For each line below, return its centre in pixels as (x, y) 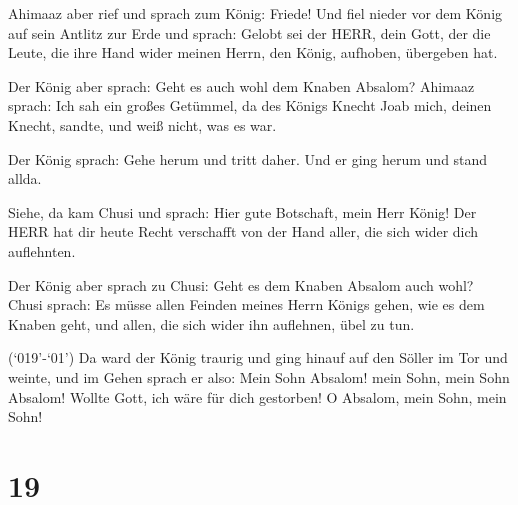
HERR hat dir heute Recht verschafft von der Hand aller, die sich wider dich (243, 231)
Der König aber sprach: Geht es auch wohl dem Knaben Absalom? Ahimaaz (241, 85)
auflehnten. (42, 250)
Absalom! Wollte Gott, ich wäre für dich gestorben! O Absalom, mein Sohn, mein (257, 396)
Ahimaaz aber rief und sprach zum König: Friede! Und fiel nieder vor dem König (255, 13)
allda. (25, 178)
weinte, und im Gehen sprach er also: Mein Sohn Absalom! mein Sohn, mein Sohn (259, 376)
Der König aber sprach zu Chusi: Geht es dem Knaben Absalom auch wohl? (241, 284)
